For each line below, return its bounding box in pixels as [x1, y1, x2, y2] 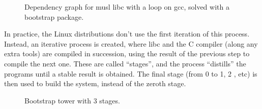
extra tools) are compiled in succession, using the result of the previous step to [4, 48, 250, 59]
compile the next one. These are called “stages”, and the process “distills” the [4, 58, 246, 68]
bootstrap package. [24, 11, 84, 22]
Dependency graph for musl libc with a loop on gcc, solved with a [24, 2, 229, 12]
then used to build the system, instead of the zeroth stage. [4, 78, 186, 89]
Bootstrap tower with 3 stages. [24, 95, 120, 105]
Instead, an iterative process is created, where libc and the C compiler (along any [4, 38, 258, 49]
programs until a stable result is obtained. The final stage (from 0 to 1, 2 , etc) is [4, 68, 257, 79]
